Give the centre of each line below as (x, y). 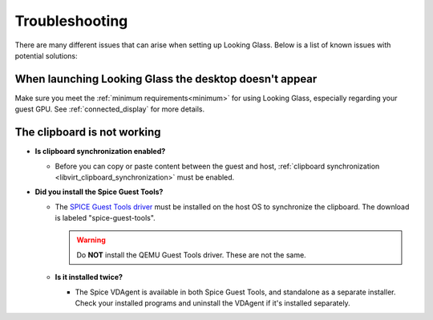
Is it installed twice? (89, 277)
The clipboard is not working (88, 132)
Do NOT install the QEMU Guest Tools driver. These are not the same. (191, 255)
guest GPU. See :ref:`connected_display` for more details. (110, 109)
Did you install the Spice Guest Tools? (99, 192)
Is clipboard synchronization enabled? (100, 152)
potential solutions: (46, 55)
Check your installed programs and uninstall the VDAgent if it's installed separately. (212, 303)
